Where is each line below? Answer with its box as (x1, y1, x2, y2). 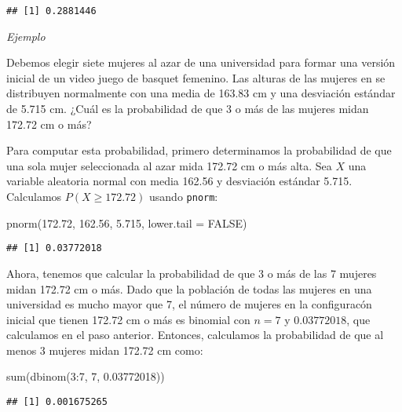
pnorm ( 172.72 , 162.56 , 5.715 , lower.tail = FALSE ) (6, 214, 247, 231)
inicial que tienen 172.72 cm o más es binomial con (6, 311, 250, 327)
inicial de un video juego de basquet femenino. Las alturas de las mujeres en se (6, 69, 386, 86)
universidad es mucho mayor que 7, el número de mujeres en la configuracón (6, 296, 372, 312)
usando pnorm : (149, 188, 218, 204)
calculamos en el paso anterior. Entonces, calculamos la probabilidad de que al (6, 326, 384, 343)
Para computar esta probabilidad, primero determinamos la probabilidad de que (6, 142, 392, 159)
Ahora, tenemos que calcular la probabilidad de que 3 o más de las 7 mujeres (6, 264, 377, 281)
